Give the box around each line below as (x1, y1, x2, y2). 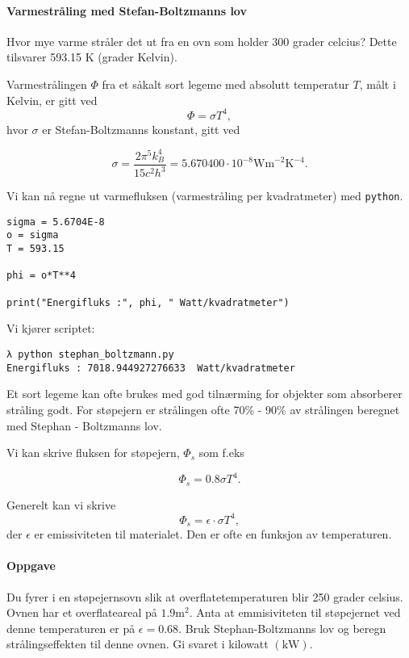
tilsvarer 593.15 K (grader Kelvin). (6, 48, 177, 65)
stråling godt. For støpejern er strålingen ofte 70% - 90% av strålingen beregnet (6, 400, 400, 417)
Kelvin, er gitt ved (6, 91, 98, 108)
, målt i (359, 75, 396, 92)
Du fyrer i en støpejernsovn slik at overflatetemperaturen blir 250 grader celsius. (6, 588, 403, 605)
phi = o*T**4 (6, 270, 76, 282)
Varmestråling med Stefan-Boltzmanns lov (6, 2, 247, 19)
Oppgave (6, 557, 56, 574)
